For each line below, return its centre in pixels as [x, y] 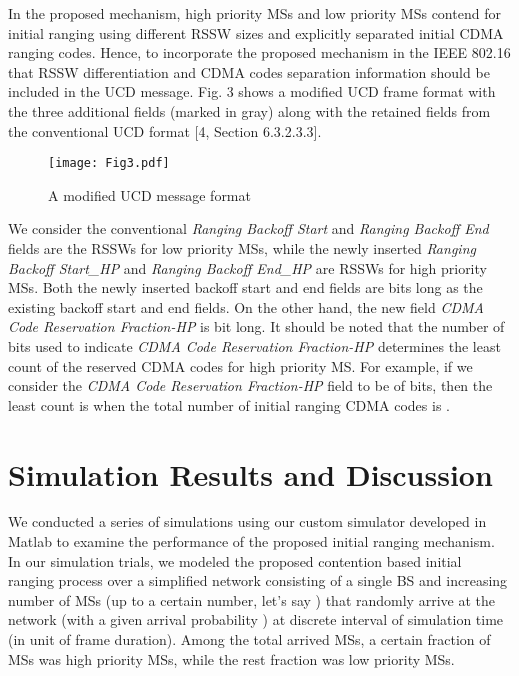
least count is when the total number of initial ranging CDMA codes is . [229, 404]
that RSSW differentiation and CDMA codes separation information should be [249, 71]
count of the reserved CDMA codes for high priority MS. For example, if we [240, 365]
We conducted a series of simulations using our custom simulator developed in [247, 521]
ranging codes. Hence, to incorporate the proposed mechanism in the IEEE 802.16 [259, 52]
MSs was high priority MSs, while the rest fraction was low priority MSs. [231, 658]
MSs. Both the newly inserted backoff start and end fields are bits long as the [245, 287]
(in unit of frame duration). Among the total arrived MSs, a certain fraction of [249, 639]
